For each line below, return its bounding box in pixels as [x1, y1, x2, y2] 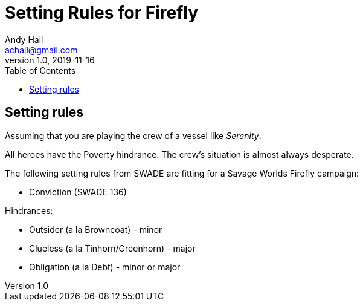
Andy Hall [5, 34, 43, 45]
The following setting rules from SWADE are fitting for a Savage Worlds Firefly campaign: [5, 168, 359, 178]
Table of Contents [5, 65, 76, 76]
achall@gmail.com [5, 44, 78, 55]
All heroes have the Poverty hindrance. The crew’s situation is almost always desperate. [5, 149, 354, 160]
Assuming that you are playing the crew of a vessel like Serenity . [5, 130, 262, 141]
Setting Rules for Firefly [5, 2, 199, 23]
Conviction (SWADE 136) [29, 186, 127, 197]
